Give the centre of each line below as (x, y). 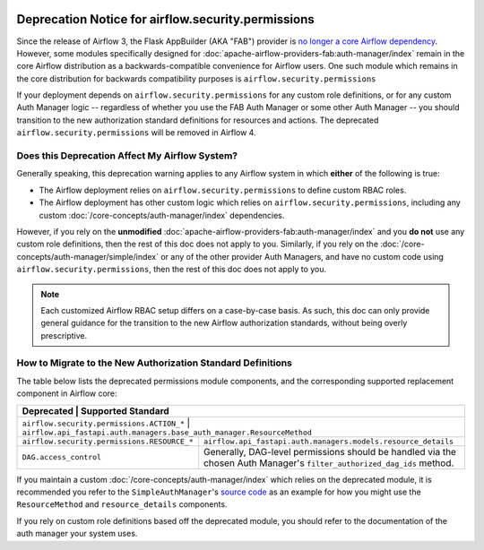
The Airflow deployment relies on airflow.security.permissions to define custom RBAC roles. (223, 190)
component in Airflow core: (67, 393)
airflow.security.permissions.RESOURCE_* (108, 441)
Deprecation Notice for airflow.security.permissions (166, 19)
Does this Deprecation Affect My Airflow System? (127, 156)
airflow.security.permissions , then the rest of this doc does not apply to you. (172, 270)
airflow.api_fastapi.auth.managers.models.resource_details (328, 441)
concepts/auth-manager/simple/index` (88, 256)
